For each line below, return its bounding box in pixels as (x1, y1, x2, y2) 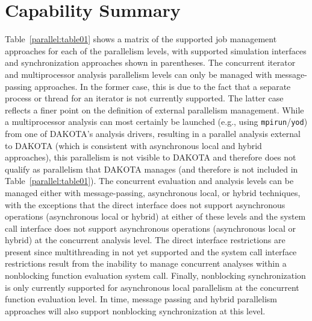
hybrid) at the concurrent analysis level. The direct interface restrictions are (5, 234, 285, 246)
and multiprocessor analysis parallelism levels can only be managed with (5, 68, 272, 80)
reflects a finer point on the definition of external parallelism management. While (5, 103, 304, 116)
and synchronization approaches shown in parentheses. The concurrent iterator (5, 56, 296, 69)
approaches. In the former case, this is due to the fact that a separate (34, 80, 291, 92)
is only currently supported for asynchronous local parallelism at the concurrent (5, 281, 299, 293)
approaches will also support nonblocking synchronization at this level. (5, 304, 266, 317)
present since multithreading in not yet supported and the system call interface (5, 245, 297, 258)
